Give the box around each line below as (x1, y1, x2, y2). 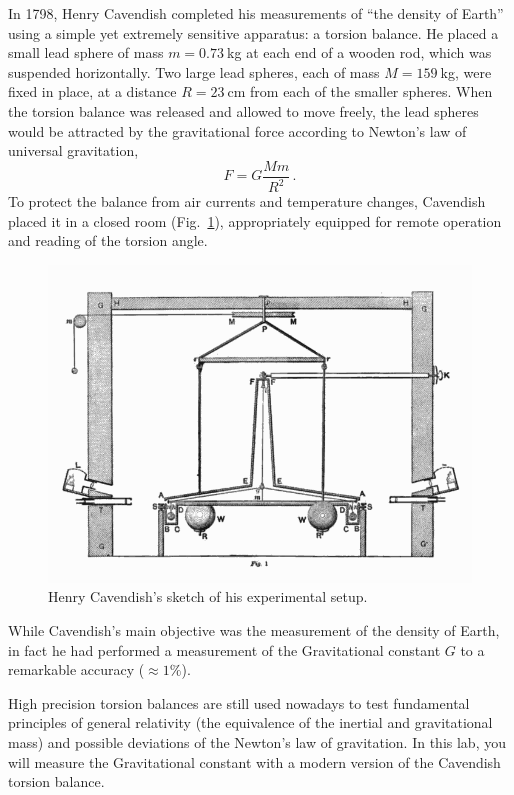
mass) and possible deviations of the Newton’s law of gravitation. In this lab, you (8, 731, 506, 752)
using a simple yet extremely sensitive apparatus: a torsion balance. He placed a (8, 22, 499, 43)
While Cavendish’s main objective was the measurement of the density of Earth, (8, 619, 500, 640)
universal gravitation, (8, 140, 139, 161)
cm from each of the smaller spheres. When (227, 81, 493, 102)
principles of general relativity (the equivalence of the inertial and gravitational (8, 712, 493, 733)
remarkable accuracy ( (8, 659, 145, 680)
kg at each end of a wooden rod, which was (227, 42, 492, 63)
